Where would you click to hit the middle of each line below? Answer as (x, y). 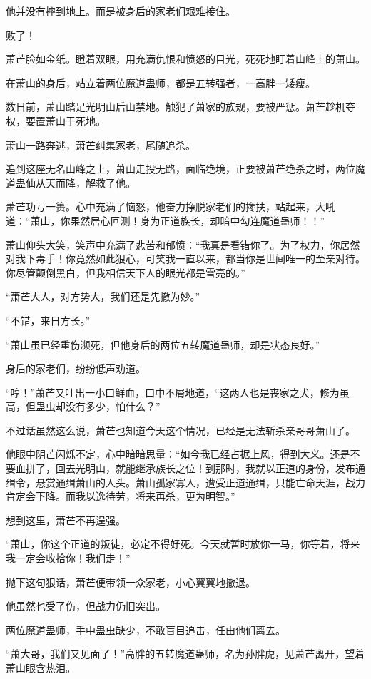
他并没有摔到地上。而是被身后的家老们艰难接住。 (121, 11)
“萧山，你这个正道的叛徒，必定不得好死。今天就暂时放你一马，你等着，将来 (183, 544)
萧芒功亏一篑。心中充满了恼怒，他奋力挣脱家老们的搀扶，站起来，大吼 (171, 206)
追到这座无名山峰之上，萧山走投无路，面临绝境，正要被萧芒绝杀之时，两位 (181, 169)
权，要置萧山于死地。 (56, 120)
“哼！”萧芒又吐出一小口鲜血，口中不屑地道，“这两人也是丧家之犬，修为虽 (178, 392)
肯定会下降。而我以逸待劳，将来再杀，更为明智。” (121, 496)
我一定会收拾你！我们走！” (68, 558)
